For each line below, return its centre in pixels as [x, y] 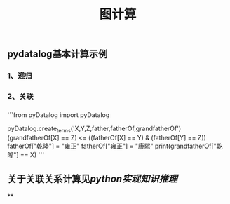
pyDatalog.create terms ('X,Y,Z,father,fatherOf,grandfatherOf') [94, 129]
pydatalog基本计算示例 [57, 54]
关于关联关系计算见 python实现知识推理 [92, 179]
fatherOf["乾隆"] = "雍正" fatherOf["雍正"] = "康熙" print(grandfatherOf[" [112, 146]
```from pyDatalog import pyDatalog [59, 115]
